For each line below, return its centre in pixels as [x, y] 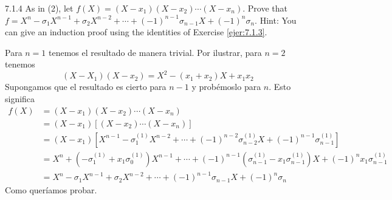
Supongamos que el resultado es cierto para [86, 87]
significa [20, 99]
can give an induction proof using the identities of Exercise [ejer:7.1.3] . [136, 32]
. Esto [280, 87]
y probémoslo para [226, 87]
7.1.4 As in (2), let [39, 8]
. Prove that [265, 8]
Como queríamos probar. [51, 190]
